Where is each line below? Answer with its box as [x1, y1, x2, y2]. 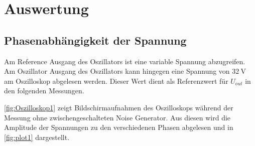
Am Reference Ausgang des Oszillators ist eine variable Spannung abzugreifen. [4, 56, 245, 66]
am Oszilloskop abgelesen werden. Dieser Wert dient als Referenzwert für [4, 75, 228, 86]
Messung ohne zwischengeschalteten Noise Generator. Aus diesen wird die [4, 112, 231, 122]
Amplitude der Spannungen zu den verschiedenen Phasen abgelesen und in [4, 122, 233, 132]
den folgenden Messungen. [4, 85, 84, 96]
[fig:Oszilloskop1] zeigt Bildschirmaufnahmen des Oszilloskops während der [4, 102, 233, 112]
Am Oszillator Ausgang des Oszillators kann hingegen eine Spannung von [4, 66, 230, 76]
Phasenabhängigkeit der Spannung [4, 32, 187, 48]
